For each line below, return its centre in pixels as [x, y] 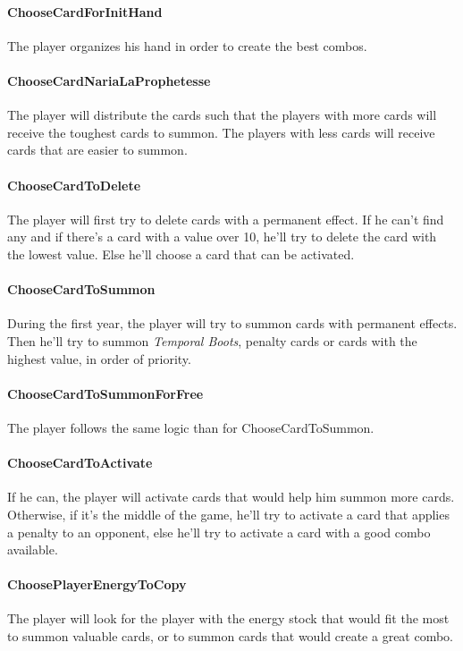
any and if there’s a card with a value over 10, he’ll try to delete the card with [222, 237]
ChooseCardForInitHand [85, 11]
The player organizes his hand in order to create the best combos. [187, 45]
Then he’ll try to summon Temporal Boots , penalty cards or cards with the [212, 340]
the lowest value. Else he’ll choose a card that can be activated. [181, 254]
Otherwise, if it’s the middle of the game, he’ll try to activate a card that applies [228, 514]
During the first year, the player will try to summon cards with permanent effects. [232, 323]
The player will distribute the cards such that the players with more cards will [222, 115]
